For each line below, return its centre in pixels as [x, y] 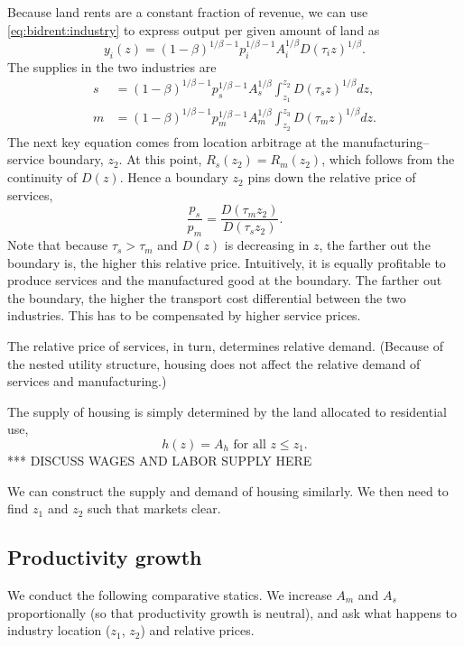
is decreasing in [267, 245]
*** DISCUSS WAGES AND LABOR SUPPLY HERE [160, 461]
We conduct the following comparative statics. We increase [170, 595]
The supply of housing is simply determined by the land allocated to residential [227, 411]
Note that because [58, 245]
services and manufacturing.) [87, 381]
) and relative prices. [197, 630]
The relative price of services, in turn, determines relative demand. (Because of [225, 346]
